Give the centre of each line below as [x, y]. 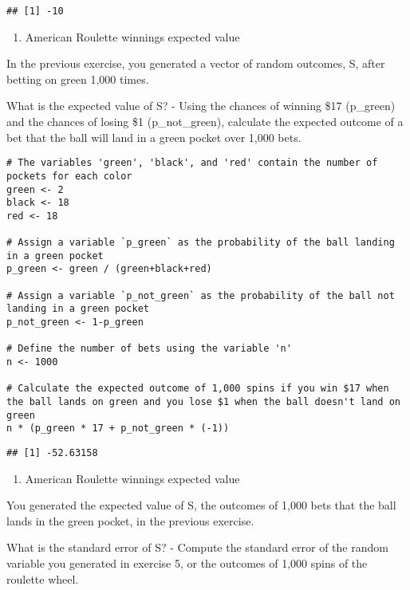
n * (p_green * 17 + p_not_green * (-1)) [118, 429]
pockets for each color [69, 176]
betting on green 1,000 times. [78, 79]
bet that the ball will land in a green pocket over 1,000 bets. [154, 137]
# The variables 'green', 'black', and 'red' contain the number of [192, 163]
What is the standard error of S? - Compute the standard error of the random [197, 547]
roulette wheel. [43, 578]
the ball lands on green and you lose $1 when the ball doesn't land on [203, 402]
